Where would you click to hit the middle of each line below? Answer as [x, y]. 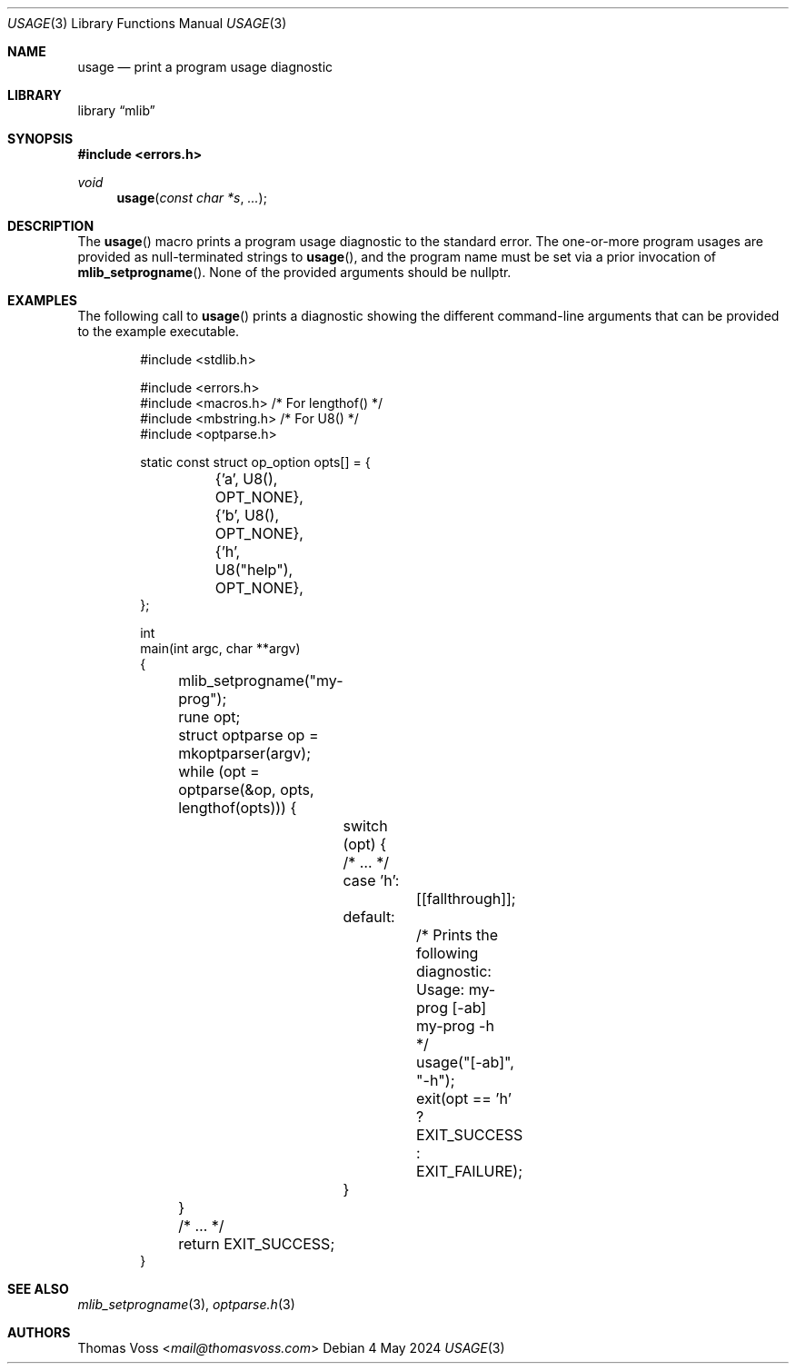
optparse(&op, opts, [246, 790]
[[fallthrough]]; [466, 899]
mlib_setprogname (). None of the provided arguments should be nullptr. [294, 272]
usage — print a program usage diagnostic [205, 67]
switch [365, 826]
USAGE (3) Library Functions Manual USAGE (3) [147, 23]
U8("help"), [254, 570]
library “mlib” [116, 110]
